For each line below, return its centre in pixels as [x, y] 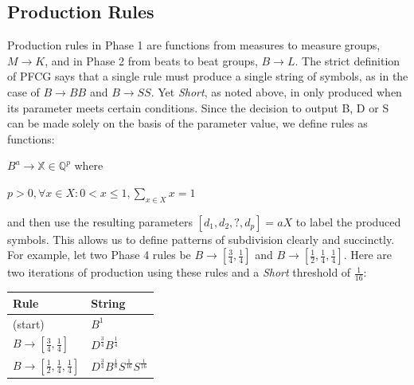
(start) [29, 323]
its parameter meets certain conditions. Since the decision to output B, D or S [198, 107]
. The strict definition [348, 60]
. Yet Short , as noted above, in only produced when [276, 91]
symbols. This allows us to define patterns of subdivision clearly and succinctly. [201, 239]
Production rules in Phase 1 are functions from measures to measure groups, [194, 45]
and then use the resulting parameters [100, 221]
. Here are [368, 255]
